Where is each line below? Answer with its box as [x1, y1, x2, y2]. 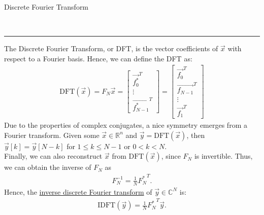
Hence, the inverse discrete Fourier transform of [4, 186, 152, 197]
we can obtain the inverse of [4, 162, 91, 172]
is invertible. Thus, [194, 151, 253, 161]
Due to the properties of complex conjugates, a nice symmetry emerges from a [4, 120, 247, 130]
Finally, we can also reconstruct [4, 151, 103, 161]
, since [161, 151, 181, 161]
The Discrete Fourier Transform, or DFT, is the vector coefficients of [4, 43, 218, 54]
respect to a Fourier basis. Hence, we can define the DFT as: [4, 53, 192, 63]
